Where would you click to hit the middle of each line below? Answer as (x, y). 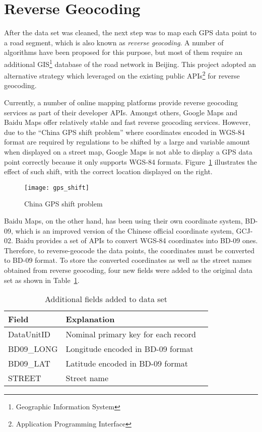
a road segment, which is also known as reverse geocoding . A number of (114, 42)
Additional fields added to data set (106, 299)
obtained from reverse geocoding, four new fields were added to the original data (128, 270)
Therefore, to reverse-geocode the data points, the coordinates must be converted (129, 250)
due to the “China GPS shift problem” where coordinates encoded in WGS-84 (124, 132)
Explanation (90, 319)
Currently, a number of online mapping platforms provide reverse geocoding (121, 102)
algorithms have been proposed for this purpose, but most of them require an (123, 52)
